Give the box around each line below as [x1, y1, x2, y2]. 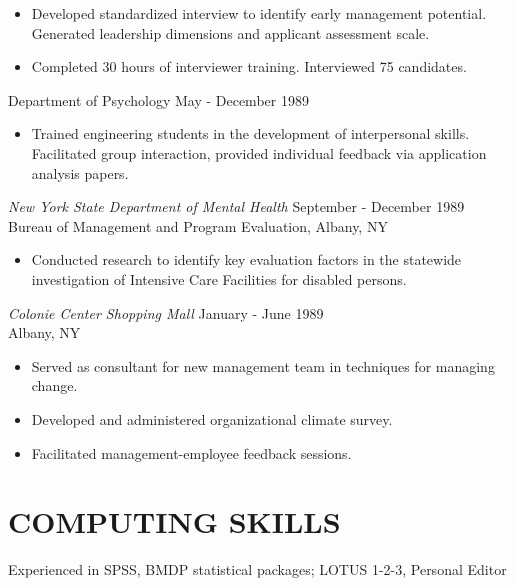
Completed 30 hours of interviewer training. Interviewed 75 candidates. [31, 56, 467, 77]
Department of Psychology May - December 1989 [8, 89, 309, 110]
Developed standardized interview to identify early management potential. [31, 3, 487, 23]
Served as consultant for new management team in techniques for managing [31, 355, 495, 376]
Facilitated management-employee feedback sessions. [31, 442, 352, 463]
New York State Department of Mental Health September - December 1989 [8, 196, 465, 217]
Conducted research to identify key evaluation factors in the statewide [31, 249, 462, 270]
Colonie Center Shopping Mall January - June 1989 [8, 302, 324, 323]
